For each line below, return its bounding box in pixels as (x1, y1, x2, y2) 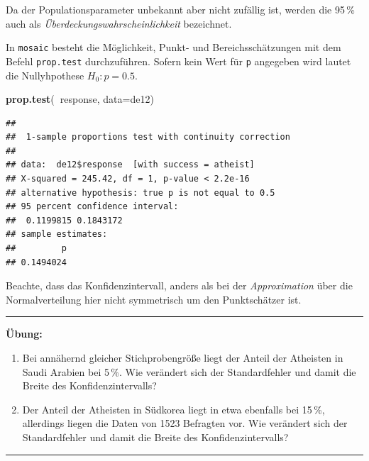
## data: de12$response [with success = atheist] (6, 160, 255, 170)
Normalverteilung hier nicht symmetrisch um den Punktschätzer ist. (6, 291, 302, 306)
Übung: (6, 326, 43, 341)
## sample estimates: (6, 229, 108, 240)
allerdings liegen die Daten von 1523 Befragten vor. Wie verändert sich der (22, 416, 348, 431)
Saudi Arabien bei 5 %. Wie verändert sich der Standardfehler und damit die (22, 364, 356, 379)
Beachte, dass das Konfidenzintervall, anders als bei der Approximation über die (6, 278, 353, 293)
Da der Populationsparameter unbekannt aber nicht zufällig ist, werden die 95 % (6, 2, 355, 16)
